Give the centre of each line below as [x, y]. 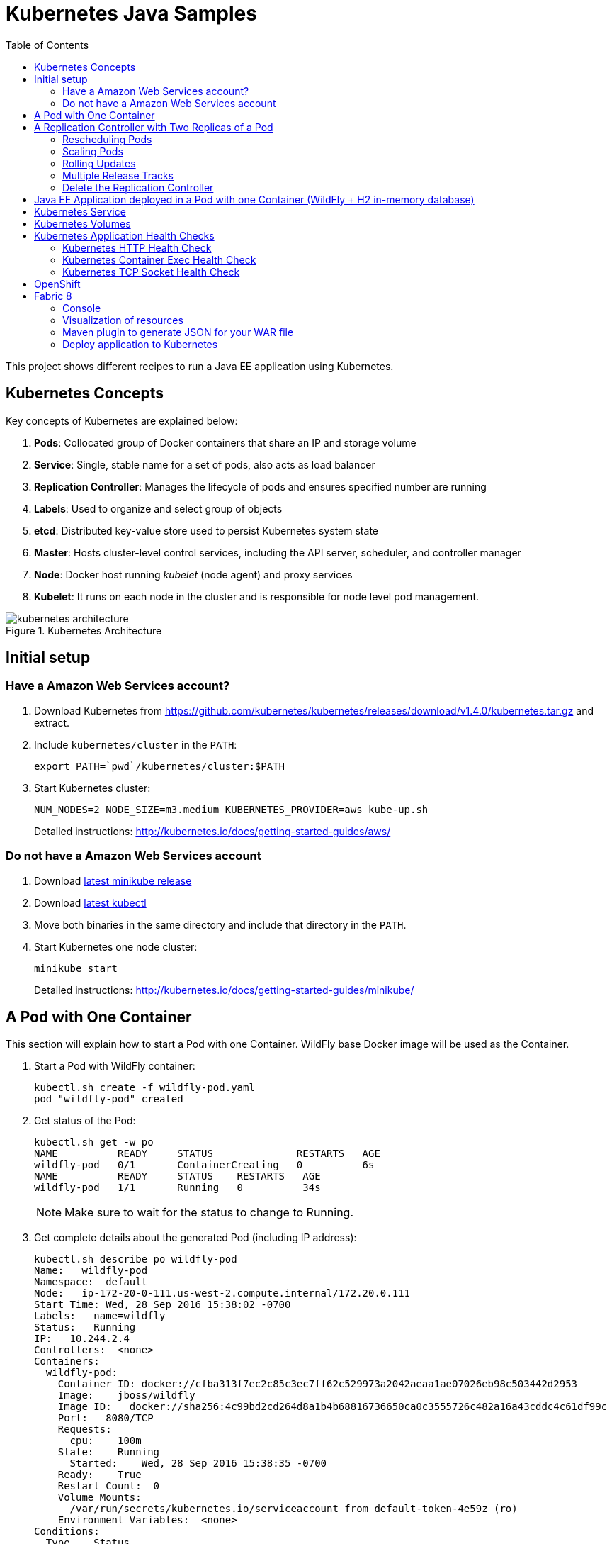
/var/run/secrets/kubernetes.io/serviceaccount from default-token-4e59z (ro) [294, 1509]
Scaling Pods [93, 151]
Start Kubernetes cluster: [92, 788]
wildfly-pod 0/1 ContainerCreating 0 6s [204, 1165]
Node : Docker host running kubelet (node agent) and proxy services [193, 574]
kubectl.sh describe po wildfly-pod [136, 1259]
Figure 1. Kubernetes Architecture [84, 630]
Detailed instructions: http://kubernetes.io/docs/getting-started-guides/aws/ [212, 831]
